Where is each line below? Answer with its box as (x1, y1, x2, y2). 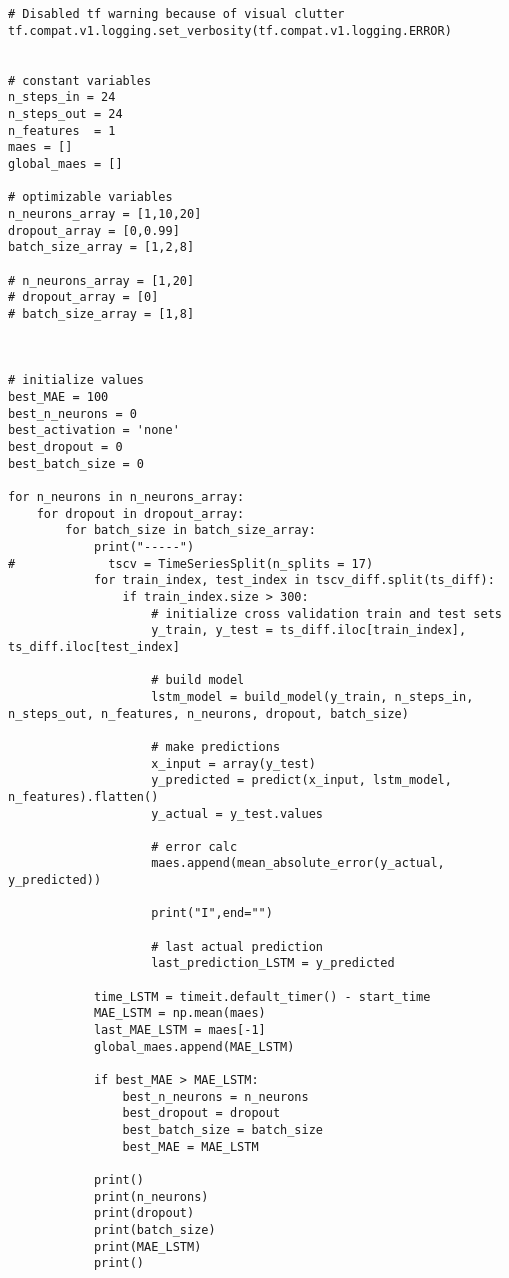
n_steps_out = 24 (8, 106, 123, 121)
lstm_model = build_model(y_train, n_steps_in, (151, 689, 474, 704)
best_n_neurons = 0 (8, 406, 137, 421)
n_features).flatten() (8, 789, 159, 804)
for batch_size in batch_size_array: (65, 523, 316, 538)
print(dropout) (93, 1206, 195, 1221)
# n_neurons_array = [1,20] (8, 273, 195, 288)
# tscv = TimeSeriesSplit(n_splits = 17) (8, 556, 374, 571)
